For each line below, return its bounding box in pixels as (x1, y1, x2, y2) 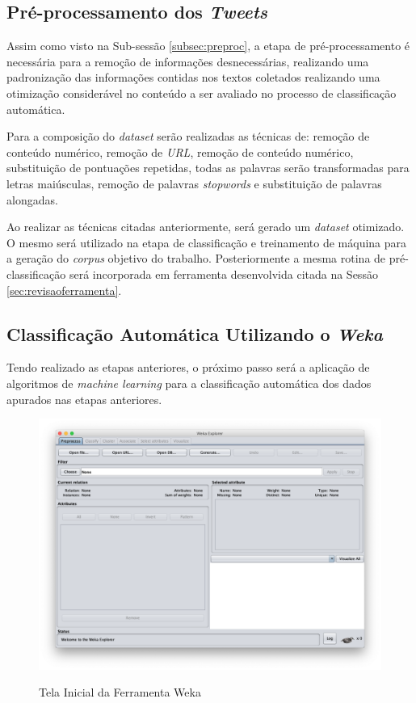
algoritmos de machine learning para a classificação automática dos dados (6, 374, 372, 391)
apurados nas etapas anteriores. (6, 390, 162, 407)
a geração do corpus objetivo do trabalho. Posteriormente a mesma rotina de (6, 250, 386, 267)
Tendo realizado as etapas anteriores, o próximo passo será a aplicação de (6, 359, 370, 376)
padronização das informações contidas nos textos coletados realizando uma (6, 69, 380, 86)
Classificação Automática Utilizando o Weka (6, 321, 383, 346)
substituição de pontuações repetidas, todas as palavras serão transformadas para (6, 159, 410, 176)
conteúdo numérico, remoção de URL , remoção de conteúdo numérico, (6, 143, 354, 160)
